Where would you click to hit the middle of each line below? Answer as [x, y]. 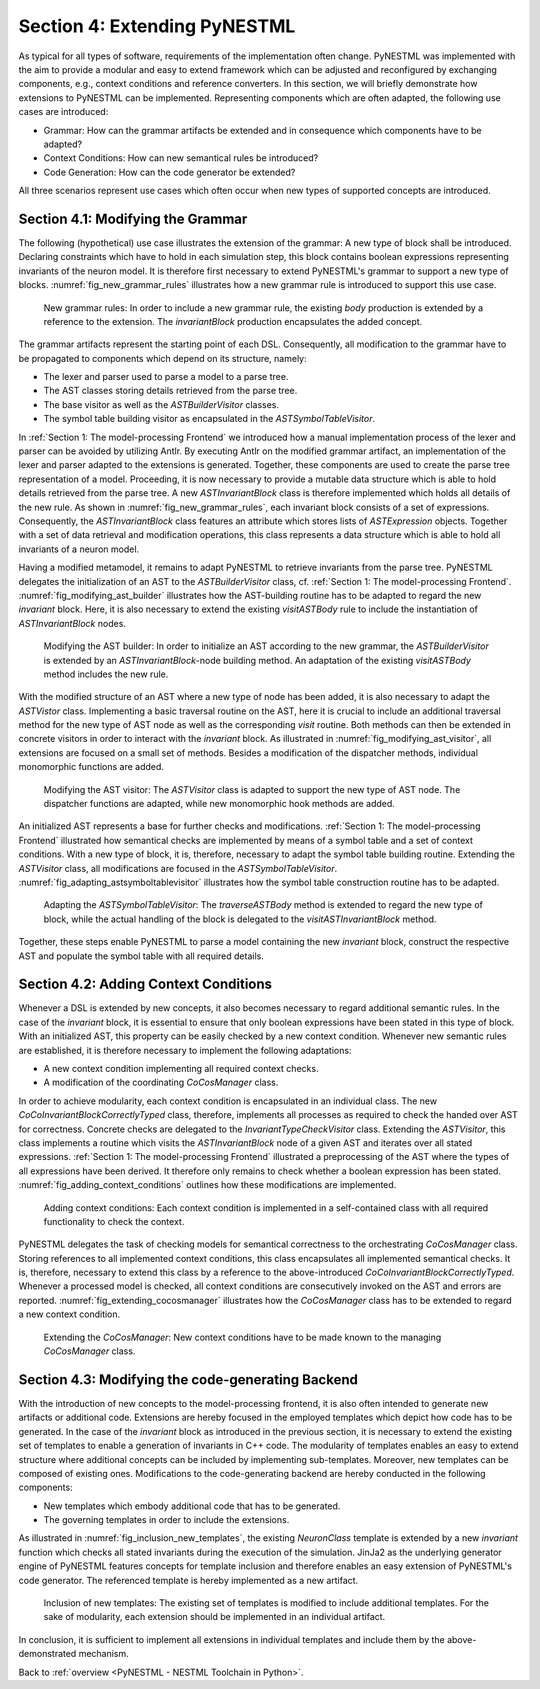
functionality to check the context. [114, 1221]
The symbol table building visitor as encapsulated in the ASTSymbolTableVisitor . [209, 419]
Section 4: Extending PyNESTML [157, 26]
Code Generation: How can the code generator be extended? [169, 172]
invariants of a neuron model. [79, 549]
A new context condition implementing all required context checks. [181, 1069]
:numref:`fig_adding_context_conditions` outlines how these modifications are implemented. [207, 1185]
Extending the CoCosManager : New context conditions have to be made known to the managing [242, 1337]
